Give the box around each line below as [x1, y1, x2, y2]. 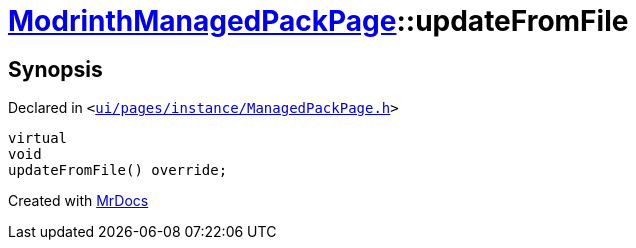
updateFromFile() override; [8, 162, 228, 179]
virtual [8, 130, 68, 147]
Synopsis [8, 56, 103, 82]
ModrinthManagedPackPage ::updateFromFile [8, 4, 629, 38]
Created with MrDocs [8, 192, 149, 210]
